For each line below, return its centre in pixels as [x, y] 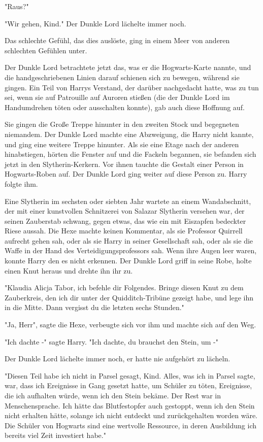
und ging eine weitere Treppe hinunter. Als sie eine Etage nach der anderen [122, 144]
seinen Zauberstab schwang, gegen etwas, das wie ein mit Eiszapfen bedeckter [125, 220]
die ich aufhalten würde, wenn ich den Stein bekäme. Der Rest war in [113, 395]
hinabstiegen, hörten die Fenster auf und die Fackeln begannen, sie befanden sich [130, 154]
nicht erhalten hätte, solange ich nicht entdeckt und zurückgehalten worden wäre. [131, 415]
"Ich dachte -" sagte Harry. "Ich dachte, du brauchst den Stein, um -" [111, 341]
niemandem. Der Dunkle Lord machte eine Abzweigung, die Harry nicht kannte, [129, 134]
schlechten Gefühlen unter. [46, 50]
